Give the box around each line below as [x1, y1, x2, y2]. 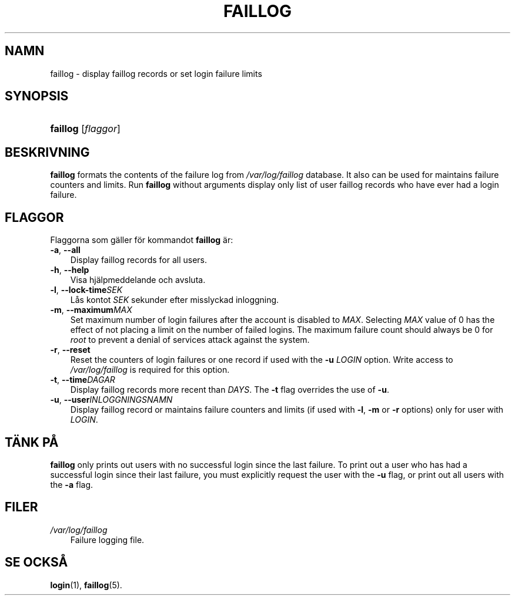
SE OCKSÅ [5, 555, 68, 570]
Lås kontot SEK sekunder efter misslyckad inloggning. [70, 295, 279, 305]
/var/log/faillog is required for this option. [70, 365, 230, 375]
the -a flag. [50, 479, 93, 490]
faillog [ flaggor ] [50, 123, 121, 135]
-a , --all [50, 245, 81, 255]
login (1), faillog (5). [50, 579, 122, 590]
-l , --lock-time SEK [50, 285, 123, 295]
